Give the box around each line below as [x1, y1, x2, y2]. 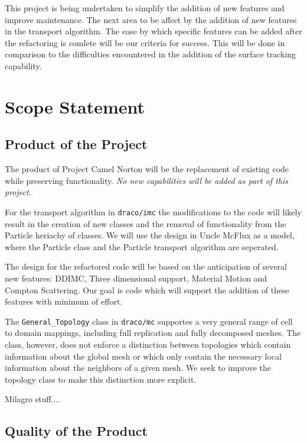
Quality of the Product [5, 422, 148, 440]
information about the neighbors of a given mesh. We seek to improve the [5, 361, 272, 374]
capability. [5, 59, 42, 72]
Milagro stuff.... [5, 393, 61, 405]
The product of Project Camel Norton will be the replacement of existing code [5, 163, 289, 175]
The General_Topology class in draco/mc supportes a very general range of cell [5, 315, 293, 327]
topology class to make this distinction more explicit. [5, 373, 197, 385]
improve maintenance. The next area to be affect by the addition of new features [5, 13, 297, 25]
